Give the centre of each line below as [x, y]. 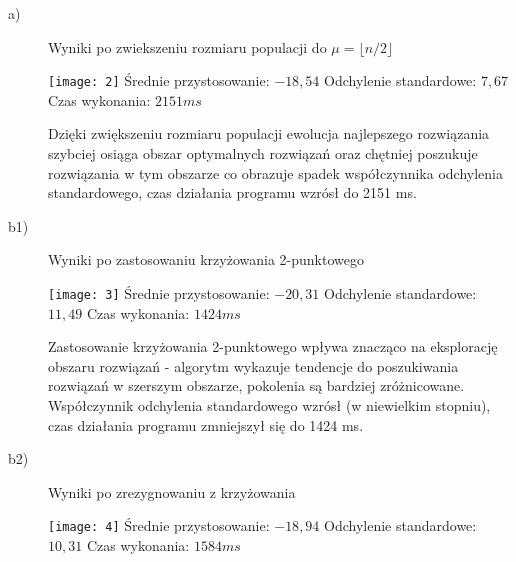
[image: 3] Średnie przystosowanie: [159, 293]
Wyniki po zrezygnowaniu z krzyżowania [172, 491]
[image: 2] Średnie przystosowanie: [159, 80]
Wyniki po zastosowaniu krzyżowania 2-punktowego [206, 259]
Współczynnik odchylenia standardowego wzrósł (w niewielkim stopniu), [269, 405]
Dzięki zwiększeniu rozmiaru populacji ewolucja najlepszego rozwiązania [269, 133]
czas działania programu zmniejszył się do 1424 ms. [206, 424]
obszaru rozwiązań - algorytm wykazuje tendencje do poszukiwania [253, 365]
